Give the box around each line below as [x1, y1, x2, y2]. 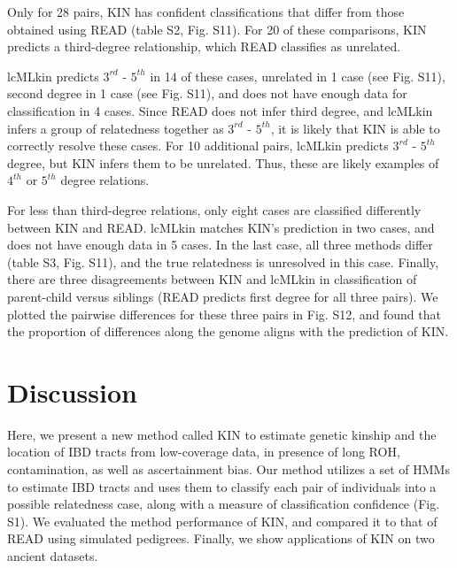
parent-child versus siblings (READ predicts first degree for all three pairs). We [7, 287, 438, 305]
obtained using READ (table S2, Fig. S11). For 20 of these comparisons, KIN [7, 19, 427, 38]
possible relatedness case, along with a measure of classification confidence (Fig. [7, 495, 440, 513]
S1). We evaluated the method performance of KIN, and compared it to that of [7, 511, 438, 530]
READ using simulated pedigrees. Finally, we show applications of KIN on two [7, 529, 435, 548]
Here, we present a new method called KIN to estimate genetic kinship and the [7, 425, 437, 443]
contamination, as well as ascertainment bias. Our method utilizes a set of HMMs [7, 460, 450, 478]
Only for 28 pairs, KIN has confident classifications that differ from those [7, 3, 405, 20]
